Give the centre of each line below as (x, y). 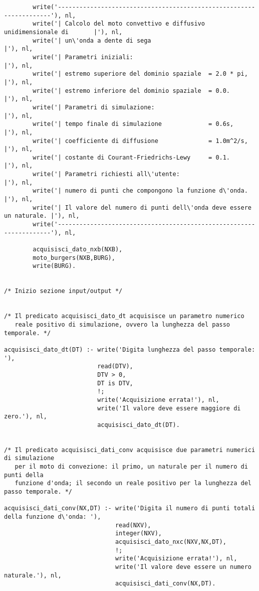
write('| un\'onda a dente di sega (92, 40)
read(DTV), (115, 366)
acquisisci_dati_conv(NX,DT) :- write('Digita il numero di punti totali (130, 508)
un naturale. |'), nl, (42, 216)
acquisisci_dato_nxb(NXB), (78, 250)
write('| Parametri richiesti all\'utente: (106, 174)
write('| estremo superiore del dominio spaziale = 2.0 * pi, (140, 74)
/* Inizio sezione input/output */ (63, 291)
